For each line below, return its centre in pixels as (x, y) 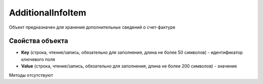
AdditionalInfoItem (47, 13)
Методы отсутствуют (31, 75)
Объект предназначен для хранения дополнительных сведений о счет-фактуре (92, 27)
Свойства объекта (38, 41)
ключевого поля (38, 59)
